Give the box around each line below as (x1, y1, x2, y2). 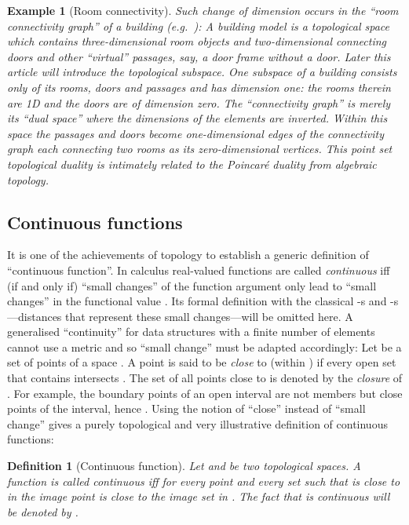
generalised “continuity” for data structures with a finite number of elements (7, 323, 375, 340)
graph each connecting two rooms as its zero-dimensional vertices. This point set (7, 140, 393, 157)
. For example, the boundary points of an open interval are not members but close (7, 385, 403, 401)
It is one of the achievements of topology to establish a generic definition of (7, 246, 369, 263)
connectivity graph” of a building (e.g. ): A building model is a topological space (7, 17, 389, 34)
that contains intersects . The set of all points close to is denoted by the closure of (7, 370, 403, 386)
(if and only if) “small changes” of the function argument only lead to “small (7, 277, 377, 293)
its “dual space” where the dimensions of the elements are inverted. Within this (7, 110, 388, 126)
